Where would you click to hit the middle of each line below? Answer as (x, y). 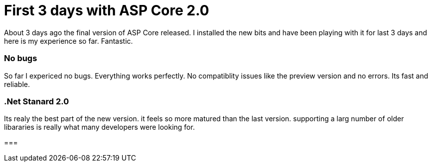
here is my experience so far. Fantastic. (69, 41)
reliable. (17, 84)
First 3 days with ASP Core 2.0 (107, 10)
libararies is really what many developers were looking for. (99, 127)
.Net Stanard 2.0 (37, 101)
